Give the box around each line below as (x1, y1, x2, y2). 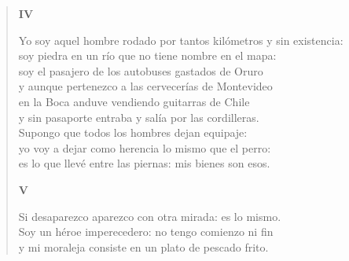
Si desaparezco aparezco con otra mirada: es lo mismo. (18, 208, 281, 224)
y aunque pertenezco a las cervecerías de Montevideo (18, 78, 273, 94)
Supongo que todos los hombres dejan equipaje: (18, 124, 248, 141)
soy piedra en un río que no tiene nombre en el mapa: (18, 47, 277, 64)
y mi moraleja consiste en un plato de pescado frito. (18, 238, 269, 255)
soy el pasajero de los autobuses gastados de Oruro (18, 62, 263, 79)
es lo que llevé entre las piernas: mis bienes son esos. (18, 155, 270, 171)
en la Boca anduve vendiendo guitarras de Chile (18, 93, 250, 109)
